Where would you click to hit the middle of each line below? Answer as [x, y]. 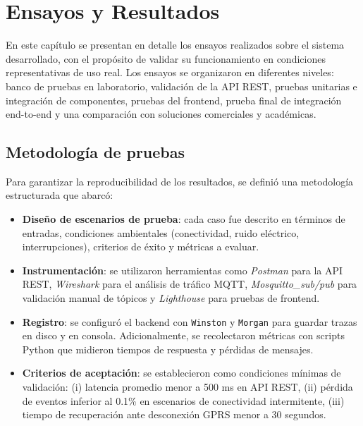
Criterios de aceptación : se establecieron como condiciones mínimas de [181, 373]
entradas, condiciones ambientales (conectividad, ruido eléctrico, [161, 232]
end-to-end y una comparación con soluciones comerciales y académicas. [161, 114]
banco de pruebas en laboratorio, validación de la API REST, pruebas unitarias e [181, 86]
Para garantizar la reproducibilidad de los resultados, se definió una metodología [180, 181]
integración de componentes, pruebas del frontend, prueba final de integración [174, 100]
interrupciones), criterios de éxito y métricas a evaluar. [141, 247]
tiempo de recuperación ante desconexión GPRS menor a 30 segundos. [174, 414]
